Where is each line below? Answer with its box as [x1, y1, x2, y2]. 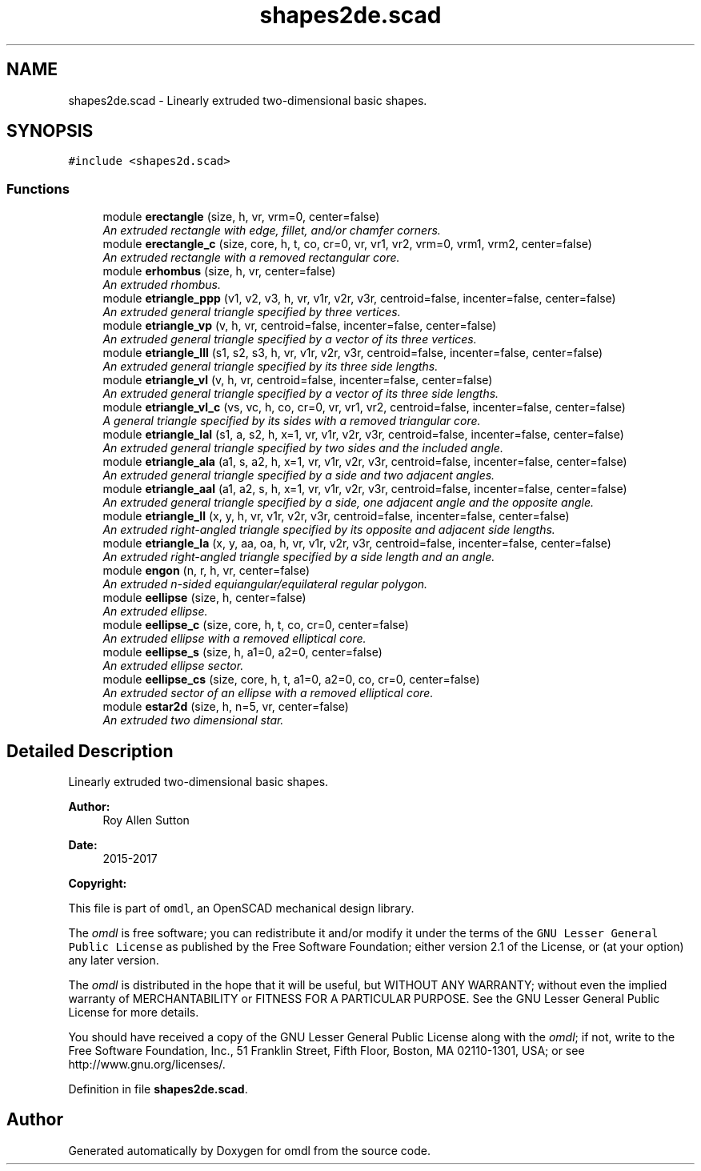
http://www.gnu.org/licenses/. [68, 1057, 226, 1072]
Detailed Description [6, 740, 174, 761]
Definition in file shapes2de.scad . [68, 1082, 248, 1097]
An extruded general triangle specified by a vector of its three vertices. [102, 332, 477, 347]
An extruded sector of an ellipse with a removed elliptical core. [102, 686, 434, 700]
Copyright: [68, 876, 127, 891]
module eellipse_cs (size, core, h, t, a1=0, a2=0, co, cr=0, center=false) [102, 672, 480, 687]
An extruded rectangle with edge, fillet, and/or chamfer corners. [102, 223, 441, 238]
